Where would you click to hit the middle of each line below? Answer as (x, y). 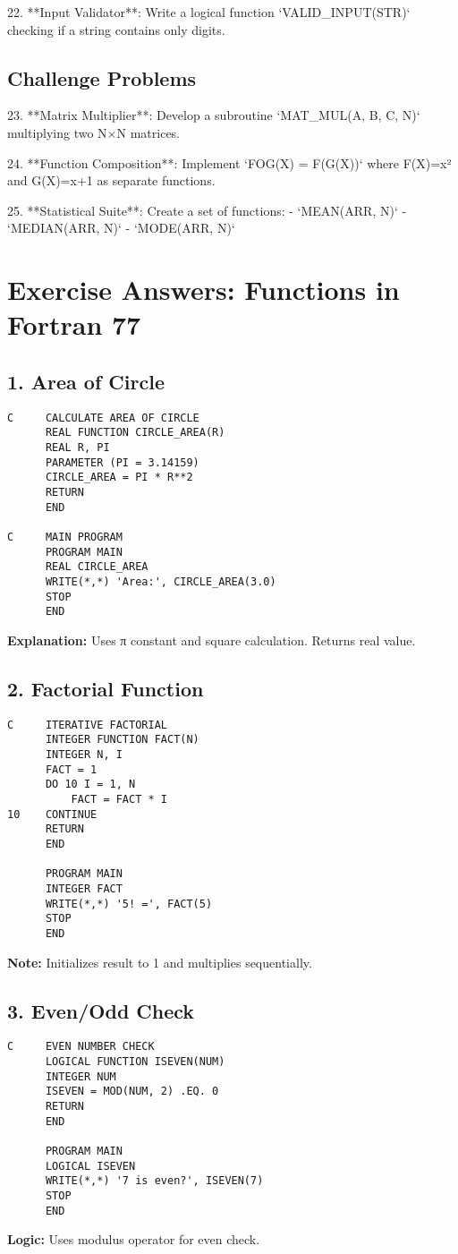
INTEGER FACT (84, 888)
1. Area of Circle (86, 381)
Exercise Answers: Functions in (204, 290)
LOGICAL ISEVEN (90, 1166)
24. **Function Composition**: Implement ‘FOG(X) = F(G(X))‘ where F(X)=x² (229, 162)
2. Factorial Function (106, 688)
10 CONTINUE (52, 814)
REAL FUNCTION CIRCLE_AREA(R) (135, 433)
